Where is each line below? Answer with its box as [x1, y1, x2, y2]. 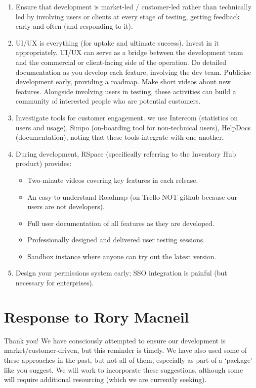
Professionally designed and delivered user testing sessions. [27, 234, 205, 245]
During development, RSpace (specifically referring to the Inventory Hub [15, 148, 236, 159]
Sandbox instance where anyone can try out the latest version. [27, 251, 216, 261]
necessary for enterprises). [15, 277, 94, 288]
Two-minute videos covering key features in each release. [27, 174, 198, 185]
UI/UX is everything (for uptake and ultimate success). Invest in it [15, 37, 219, 48]
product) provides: [15, 158, 72, 168]
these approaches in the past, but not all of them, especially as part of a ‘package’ [4, 354, 253, 365]
